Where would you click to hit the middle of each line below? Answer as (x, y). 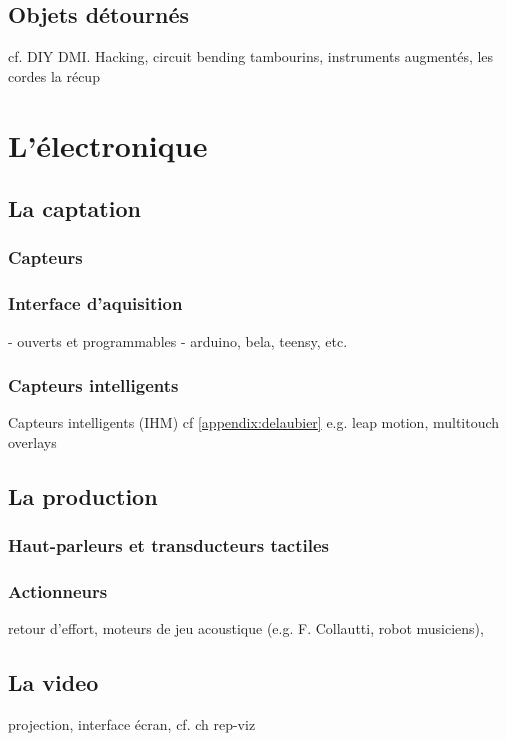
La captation (74, 208)
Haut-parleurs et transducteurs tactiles (169, 545)
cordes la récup (54, 75)
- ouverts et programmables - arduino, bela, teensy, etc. (178, 340)
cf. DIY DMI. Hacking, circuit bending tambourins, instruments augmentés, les (251, 56)
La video (53, 682)
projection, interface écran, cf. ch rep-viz (132, 724)
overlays (32, 442)
